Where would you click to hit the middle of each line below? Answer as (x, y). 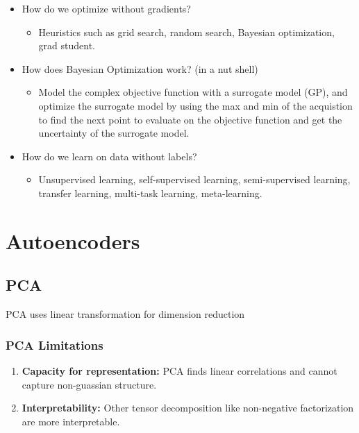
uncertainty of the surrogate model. (114, 133)
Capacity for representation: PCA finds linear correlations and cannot (179, 370)
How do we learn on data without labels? (109, 156)
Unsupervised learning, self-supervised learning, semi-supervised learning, (194, 179)
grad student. (67, 45)
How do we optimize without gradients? (106, 8)
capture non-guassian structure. (89, 384)
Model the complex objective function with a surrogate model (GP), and (193, 92)
